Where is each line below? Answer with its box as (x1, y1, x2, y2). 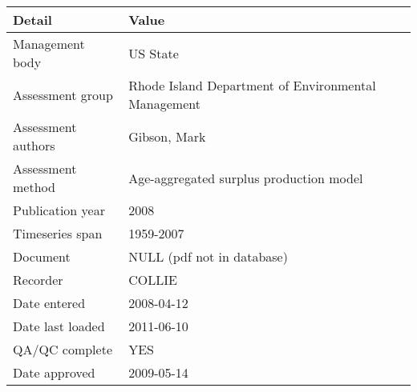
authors (13, 136, 55, 154)
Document (13, 247, 71, 266)
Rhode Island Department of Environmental (128, 76, 376, 94)
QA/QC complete (13, 340, 112, 358)
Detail (13, 10, 52, 29)
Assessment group (13, 85, 113, 104)
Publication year (13, 201, 105, 219)
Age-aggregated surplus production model (128, 168, 363, 187)
